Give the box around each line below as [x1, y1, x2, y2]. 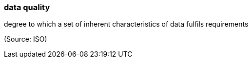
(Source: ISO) [4, 35, 47, 44]
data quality [4, 2, 50, 12]
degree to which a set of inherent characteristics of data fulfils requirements [4, 20, 249, 29]
